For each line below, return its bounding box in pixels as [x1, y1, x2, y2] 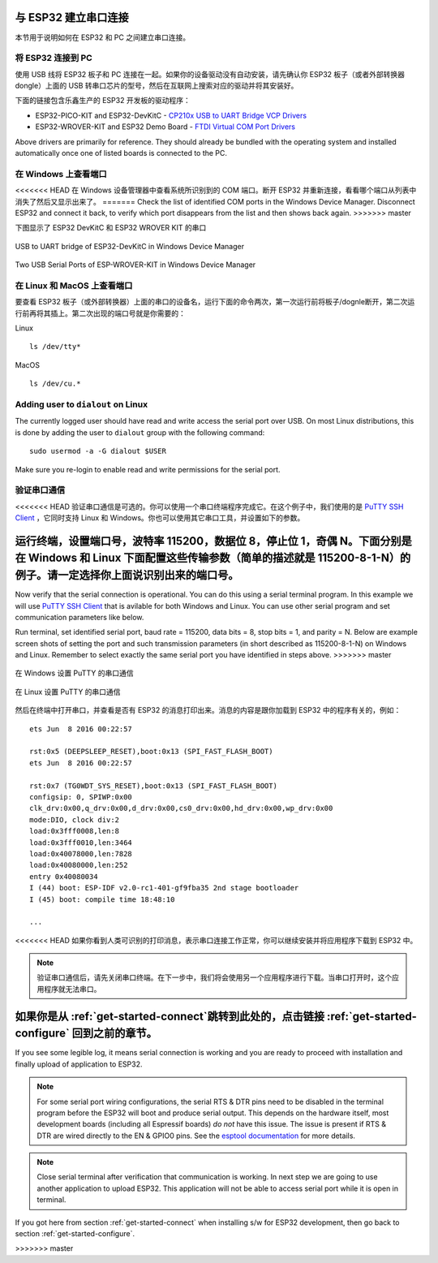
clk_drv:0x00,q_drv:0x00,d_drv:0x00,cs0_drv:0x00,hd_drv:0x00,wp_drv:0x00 [29, 804, 333, 813]
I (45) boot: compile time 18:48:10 [29, 894, 175, 904]
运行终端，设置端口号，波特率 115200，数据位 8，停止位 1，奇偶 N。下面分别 [15, 534, 401, 548]
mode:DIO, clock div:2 [29, 815, 120, 824]
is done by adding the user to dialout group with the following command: [15, 427, 265, 438]
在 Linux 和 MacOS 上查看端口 [15, 280, 133, 291]
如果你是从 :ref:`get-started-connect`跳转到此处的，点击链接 [15, 1009, 324, 1023]
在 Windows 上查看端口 [15, 168, 107, 179]
